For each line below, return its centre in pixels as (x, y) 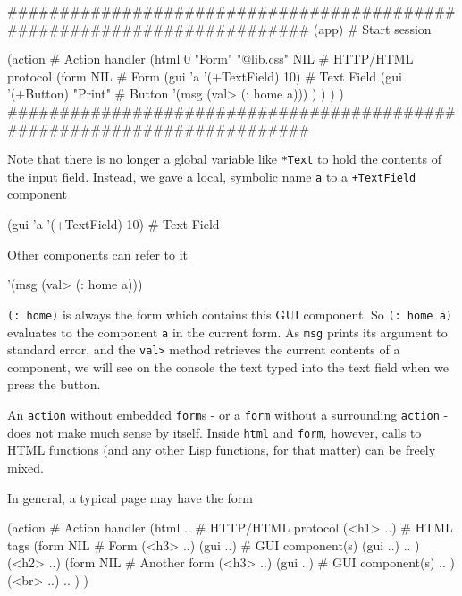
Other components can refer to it (98, 254)
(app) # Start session (372, 28)
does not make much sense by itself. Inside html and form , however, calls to (214, 432)
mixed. (25, 467)
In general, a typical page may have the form (130, 497)
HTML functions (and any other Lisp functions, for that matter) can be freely (222, 450)
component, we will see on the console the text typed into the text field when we (228, 366)
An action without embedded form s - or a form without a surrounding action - (228, 414)
